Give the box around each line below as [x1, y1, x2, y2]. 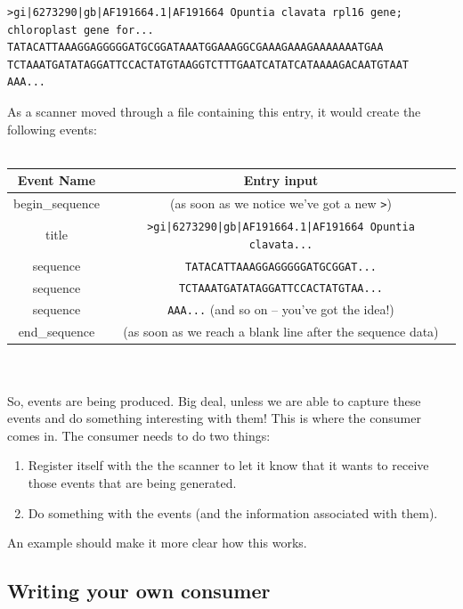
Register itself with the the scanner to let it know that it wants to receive [28, 456, 429, 475]
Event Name [17, 171, 96, 190]
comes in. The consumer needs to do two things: [7, 426, 271, 444]
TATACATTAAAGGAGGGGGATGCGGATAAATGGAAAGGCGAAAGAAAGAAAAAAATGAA [7, 41, 384, 54]
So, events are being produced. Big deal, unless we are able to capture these [7, 391, 421, 410]
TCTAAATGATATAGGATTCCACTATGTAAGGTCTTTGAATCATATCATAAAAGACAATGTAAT [7, 58, 410, 71]
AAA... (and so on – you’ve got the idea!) [167, 300, 394, 319]
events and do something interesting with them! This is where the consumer [7, 409, 421, 427]
